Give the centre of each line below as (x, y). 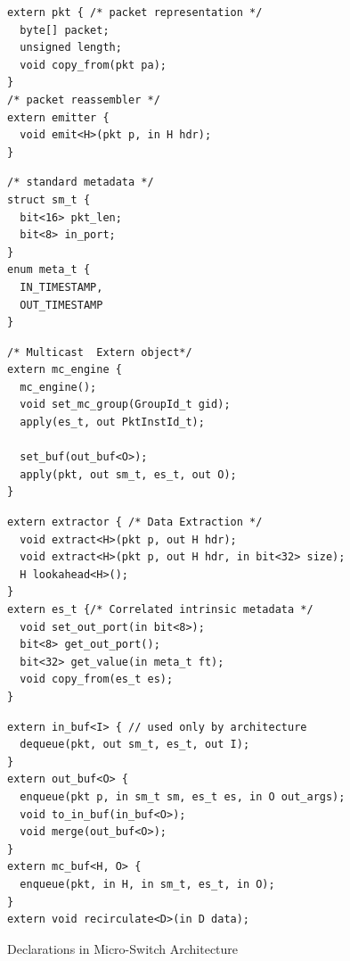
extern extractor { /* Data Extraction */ (135, 522)
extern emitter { (58, 117)
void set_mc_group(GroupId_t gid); (125, 405)
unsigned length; (71, 48)
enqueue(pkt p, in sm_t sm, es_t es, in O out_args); (183, 796)
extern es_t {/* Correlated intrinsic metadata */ (160, 609)
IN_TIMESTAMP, (61, 287)
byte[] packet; (65, 30)
